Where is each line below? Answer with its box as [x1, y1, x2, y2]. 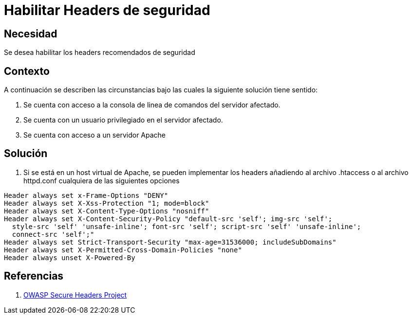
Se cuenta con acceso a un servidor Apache [23, 131, 166, 140]
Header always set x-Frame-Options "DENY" [4, 191, 169, 199]
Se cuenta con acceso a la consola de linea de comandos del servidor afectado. [23, 101, 281, 109]
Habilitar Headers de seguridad [4, 2, 210, 18]
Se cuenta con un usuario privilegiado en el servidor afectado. [23, 116, 223, 124]
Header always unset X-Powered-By [4, 253, 135, 262]
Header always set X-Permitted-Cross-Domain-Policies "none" [4, 246, 242, 254]
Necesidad [4, 27, 57, 40]
